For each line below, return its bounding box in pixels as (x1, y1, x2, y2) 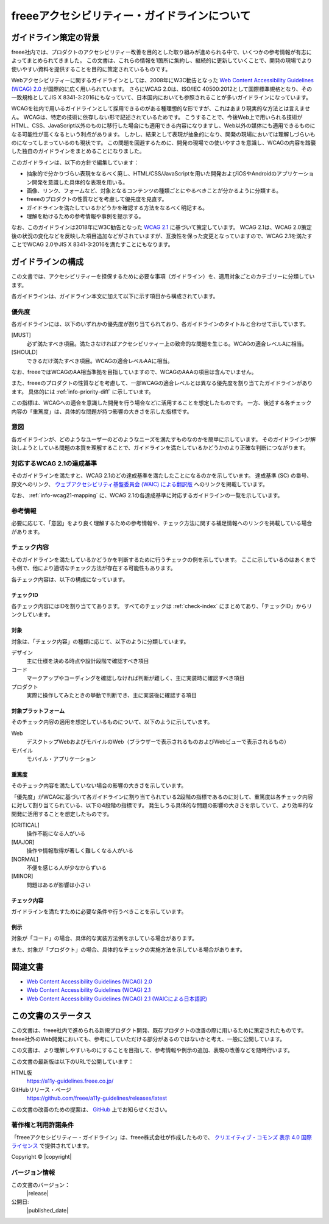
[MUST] (11, 331, 32, 339)
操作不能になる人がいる (26, 830, 85, 837)
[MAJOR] (11, 838, 35, 846)
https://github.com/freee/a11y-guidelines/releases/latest (26, 1094, 168, 1102)
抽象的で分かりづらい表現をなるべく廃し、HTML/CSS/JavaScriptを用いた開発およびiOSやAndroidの (26, 170, 277, 177)
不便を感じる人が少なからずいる (26, 864, 107, 871)
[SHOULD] (11, 348, 38, 356)
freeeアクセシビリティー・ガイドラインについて (11, 9, 251, 23)
